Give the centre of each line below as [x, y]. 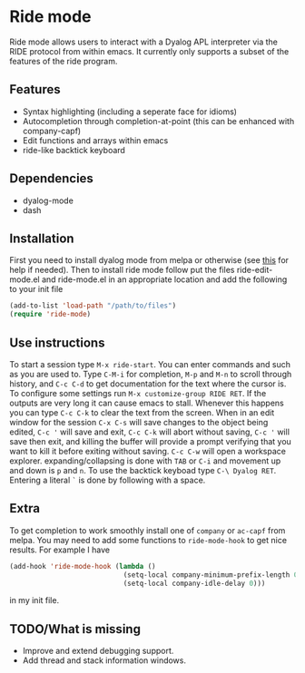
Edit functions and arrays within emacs [95, 140]
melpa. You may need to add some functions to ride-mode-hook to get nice [148, 540]
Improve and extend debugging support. [98, 651]
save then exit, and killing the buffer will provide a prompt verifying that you [151, 441]
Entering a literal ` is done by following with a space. [108, 480]
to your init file [36, 289]
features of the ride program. [64, 61]
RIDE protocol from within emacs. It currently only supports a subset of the [149, 51]
